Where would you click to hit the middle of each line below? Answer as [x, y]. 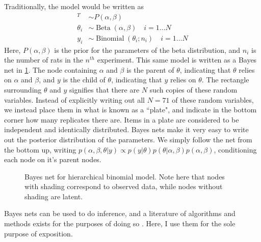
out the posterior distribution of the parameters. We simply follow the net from [128, 139]
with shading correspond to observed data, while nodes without [124, 186]
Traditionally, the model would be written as [74, 6]
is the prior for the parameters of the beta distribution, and [147, 50]
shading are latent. [54, 196]
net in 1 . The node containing [51, 69]
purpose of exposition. [38, 233]
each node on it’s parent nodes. [53, 159]
